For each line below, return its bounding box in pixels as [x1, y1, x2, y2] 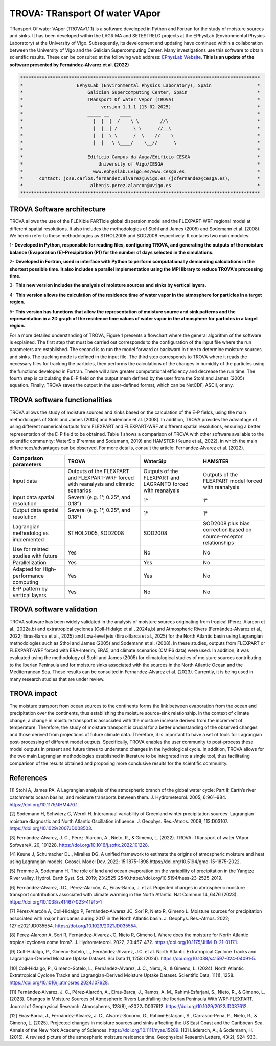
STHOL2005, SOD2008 [67, 529, 124, 537]
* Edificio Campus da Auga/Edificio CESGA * [20, 154, 260, 160]
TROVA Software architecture [9, 205, 106, 214]
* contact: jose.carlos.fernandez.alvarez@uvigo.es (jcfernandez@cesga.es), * [20, 175, 260, 181]
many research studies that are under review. [9, 676, 105, 682]
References [9, 774, 47, 783]
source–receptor [202, 532, 243, 540]
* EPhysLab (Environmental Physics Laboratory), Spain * [20, 82, 260, 88]
